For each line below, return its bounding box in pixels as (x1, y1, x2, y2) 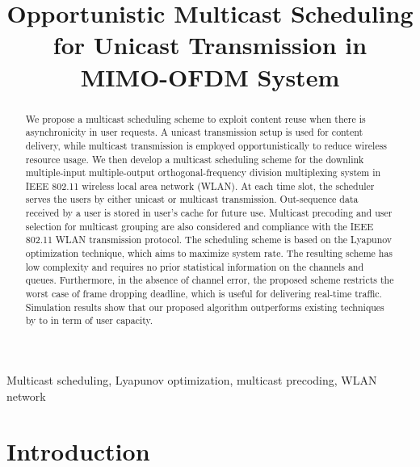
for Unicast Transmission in (52, 28, 367, 61)
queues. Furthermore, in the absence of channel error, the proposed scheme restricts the (25, 273, 394, 287)
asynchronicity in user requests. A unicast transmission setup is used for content (25, 125, 363, 139)
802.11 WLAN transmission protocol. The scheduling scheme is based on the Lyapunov (25, 233, 393, 246)
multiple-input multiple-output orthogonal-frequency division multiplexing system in (25, 166, 381, 179)
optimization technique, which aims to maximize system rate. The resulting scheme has (25, 246, 393, 260)
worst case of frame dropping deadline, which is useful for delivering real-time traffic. (25, 287, 382, 301)
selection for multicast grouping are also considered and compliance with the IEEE (25, 219, 374, 233)
